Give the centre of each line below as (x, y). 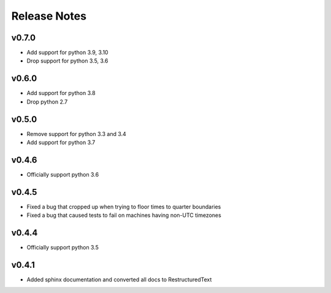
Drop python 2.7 (47, 102)
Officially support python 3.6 (63, 174)
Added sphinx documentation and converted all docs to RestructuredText (119, 280)
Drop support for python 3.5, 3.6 (67, 61)
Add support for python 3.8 (61, 93)
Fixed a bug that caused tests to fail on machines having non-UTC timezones (124, 215)
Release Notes (49, 16)
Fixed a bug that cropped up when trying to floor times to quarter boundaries (124, 207)
